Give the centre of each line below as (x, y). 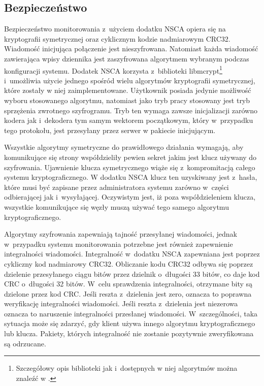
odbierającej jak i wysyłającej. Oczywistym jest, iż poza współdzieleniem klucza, (130, 197)
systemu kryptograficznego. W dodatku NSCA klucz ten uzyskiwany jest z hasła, (131, 177)
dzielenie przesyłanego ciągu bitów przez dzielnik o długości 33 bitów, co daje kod (132, 274)
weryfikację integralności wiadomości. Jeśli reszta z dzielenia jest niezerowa (121, 303)
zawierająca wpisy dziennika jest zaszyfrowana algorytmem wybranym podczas (127, 58)
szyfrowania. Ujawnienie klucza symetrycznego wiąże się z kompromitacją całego (130, 167)
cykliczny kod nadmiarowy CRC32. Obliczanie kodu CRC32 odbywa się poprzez (129, 263)
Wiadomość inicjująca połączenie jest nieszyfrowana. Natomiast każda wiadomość (131, 49)
